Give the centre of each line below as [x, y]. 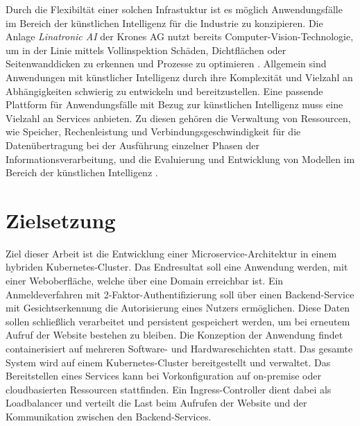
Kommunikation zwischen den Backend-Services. [109, 416]
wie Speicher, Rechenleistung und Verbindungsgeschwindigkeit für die [153, 131]
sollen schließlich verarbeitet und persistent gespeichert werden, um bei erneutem [178, 321]
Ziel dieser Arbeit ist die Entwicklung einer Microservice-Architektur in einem [171, 253]
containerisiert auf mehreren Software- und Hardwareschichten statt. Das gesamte [179, 348]
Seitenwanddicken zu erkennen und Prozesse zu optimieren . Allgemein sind [166, 63]
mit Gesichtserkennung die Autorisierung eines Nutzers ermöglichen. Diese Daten [178, 308]
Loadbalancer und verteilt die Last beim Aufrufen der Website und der [156, 403]
